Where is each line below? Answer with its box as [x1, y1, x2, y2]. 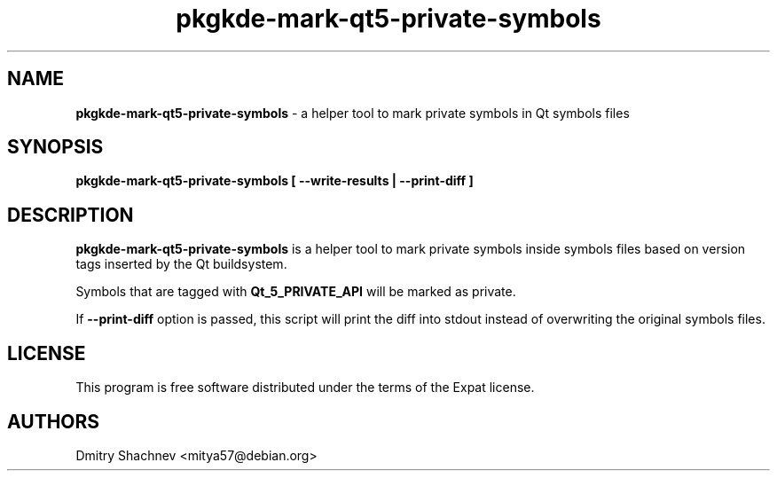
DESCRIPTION [7, 203, 134, 226]
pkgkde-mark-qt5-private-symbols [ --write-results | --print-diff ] [75, 173, 474, 189]
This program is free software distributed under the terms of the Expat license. [75, 380, 535, 396]
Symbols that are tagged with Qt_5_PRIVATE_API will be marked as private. [75, 284, 516, 300]
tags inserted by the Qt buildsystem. [75, 256, 287, 272]
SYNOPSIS [7, 136, 104, 159]
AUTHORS [7, 410, 100, 433]
